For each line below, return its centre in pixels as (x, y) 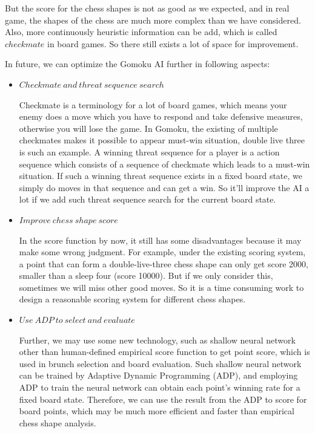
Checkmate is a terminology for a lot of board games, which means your (153, 104)
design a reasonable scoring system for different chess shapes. (132, 299)
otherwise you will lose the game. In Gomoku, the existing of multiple (148, 128)
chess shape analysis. (58, 422)
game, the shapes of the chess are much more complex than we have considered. (153, 20)
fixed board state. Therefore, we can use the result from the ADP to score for (163, 399)
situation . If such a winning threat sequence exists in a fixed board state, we (161, 176)
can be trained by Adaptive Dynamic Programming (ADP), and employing (158, 375)
